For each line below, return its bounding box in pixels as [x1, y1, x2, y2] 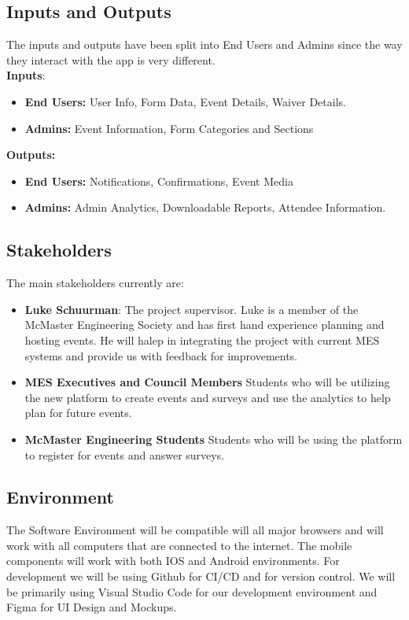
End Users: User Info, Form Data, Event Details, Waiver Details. [24, 93, 346, 109]
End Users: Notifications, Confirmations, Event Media [24, 172, 293, 189]
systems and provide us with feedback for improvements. [24, 347, 298, 364]
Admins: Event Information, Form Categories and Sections [24, 120, 314, 136]
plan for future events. [24, 404, 132, 421]
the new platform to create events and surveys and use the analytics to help [24, 389, 391, 405]
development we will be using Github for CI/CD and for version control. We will [6, 568, 396, 585]
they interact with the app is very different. [6, 51, 216, 68]
